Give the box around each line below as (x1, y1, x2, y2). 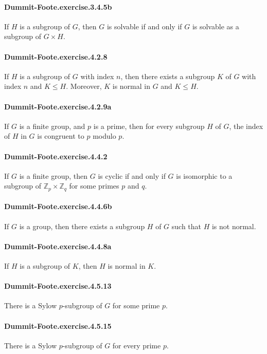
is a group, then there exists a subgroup (19, 220, 145, 231)
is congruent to (37, 131, 84, 141)
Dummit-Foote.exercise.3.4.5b (4, 1, 112, 12)
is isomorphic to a (176, 170, 233, 181)
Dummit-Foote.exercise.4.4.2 (4, 151, 108, 161)
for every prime (112, 340, 161, 350)
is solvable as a (192, 21, 239, 31)
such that (171, 220, 202, 231)
